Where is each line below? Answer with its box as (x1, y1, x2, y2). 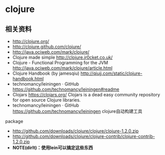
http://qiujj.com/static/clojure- (80, 70, 143, 76)
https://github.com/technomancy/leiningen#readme (12, 86, 119, 92)
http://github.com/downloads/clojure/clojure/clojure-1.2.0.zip (12, 128, 139, 134)
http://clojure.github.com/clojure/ (12, 44, 81, 50)
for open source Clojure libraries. (12, 97, 81, 103)
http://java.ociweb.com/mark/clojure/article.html (12, 65, 113, 71)
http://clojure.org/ (12, 39, 49, 44)
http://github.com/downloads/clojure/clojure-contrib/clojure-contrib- (12, 133, 155, 139)
